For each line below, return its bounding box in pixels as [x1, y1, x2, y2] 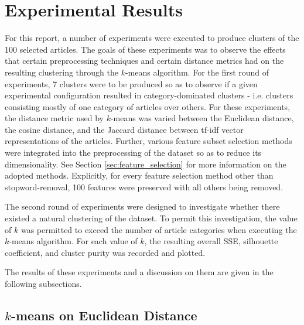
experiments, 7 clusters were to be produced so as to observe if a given [5, 77, 258, 90]
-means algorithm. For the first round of [125, 66, 269, 78]
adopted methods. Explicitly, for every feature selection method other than [5, 169, 274, 182]
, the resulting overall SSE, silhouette [144, 235, 278, 247]
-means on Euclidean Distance [11, 306, 197, 324]
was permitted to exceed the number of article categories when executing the [21, 223, 297, 235]
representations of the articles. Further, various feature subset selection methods [5, 135, 292, 147]
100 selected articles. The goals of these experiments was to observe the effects [5, 43, 286, 55]
